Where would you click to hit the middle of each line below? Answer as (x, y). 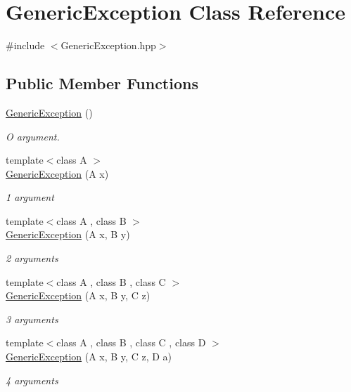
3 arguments (32, 319)
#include (25, 45)
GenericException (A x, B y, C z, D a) (89, 357)
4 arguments (32, 380)
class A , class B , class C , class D (131, 342)
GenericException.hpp (108, 45)
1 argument (30, 197)
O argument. (33, 136)
